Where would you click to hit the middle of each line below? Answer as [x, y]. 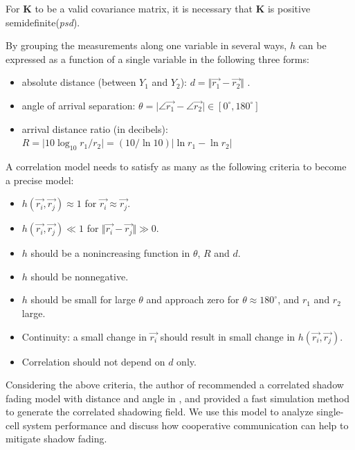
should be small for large [83, 299]
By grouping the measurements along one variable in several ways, [146, 45]
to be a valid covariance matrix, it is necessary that [144, 8]
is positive [289, 8]
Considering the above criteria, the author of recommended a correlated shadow [175, 385]
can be [312, 45]
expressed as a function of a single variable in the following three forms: [157, 58]
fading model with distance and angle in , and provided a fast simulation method [177, 398]
